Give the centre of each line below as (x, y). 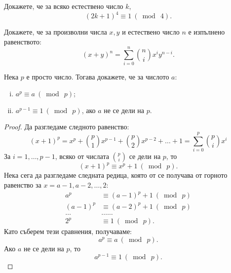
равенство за (23, 185)
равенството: (23, 41)
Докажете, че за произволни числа (56, 32)
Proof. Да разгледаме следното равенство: (67, 127)
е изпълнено (207, 32)
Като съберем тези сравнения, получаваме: (68, 231)
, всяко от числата (82, 156)
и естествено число (151, 32)
